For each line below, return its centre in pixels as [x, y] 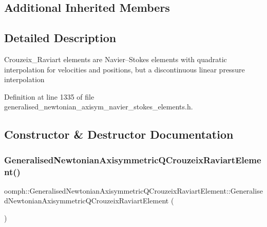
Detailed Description [60, 38]
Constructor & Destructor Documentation [119, 134]
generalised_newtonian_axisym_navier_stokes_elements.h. [99, 107]
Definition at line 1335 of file [49, 96]
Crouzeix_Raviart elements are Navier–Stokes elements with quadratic [116, 59]
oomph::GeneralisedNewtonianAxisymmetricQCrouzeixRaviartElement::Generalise [133, 190]
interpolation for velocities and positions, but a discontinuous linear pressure [125, 69]
